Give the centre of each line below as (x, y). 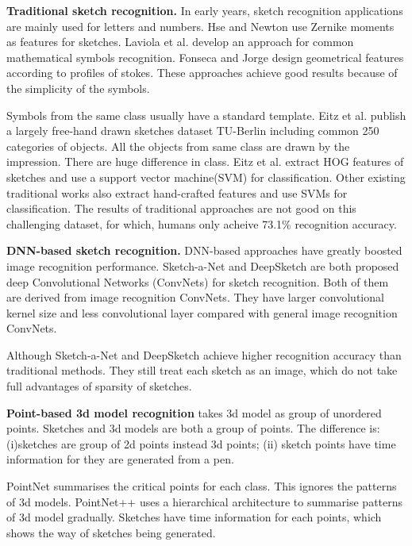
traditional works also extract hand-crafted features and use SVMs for (177, 192)
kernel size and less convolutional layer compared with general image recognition (202, 312)
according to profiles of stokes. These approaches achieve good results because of (202, 73)
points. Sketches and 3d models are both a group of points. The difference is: (193, 428)
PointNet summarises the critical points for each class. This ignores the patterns (202, 486)
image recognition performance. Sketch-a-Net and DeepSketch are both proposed (203, 265)
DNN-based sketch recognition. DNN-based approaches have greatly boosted (204, 250)
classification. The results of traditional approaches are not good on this (181, 208)
